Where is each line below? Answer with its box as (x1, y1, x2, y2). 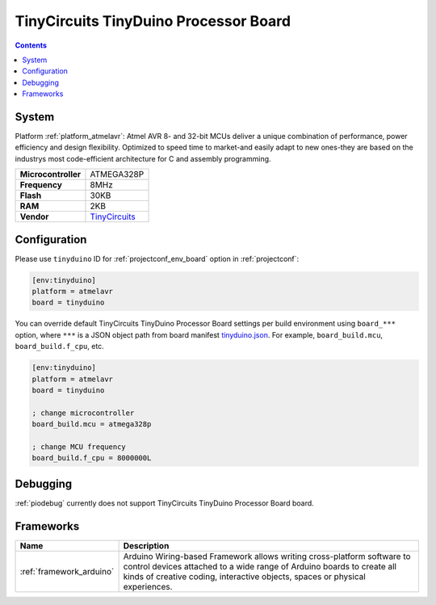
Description (123, 540, 170, 551)
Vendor (19, 211, 49, 222)
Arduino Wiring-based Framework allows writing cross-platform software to (123, 550, 411, 561)
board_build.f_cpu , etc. (15, 342, 104, 351)
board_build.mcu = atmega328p (31, 420, 152, 429)
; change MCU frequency (31, 442, 127, 452)
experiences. (123, 581, 173, 592)
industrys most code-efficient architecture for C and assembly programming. (15, 153, 271, 163)
